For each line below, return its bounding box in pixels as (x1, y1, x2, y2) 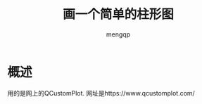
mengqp (106, 30, 131, 39)
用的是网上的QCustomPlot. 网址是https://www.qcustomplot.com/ (7, 89, 195, 97)
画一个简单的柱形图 (62, 6, 174, 22)
